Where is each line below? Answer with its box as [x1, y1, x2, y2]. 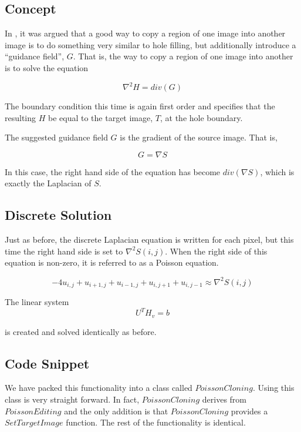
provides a [231, 404, 268, 417]
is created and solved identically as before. [5, 325, 157, 337]
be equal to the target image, [48, 111, 153, 123]
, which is [260, 165, 295, 178]
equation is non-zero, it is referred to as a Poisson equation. [5, 256, 219, 269]
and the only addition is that [64, 404, 168, 417]
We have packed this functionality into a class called [5, 381, 192, 394]
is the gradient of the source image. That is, [120, 131, 278, 143]
